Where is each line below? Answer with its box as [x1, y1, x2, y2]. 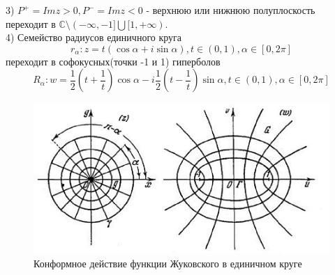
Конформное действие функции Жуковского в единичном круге [33, 256, 302, 270]
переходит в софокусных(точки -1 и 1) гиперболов [6, 54, 221, 68]
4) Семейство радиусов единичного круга [6, 30, 182, 45]
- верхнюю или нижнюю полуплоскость [146, 3, 315, 17]
